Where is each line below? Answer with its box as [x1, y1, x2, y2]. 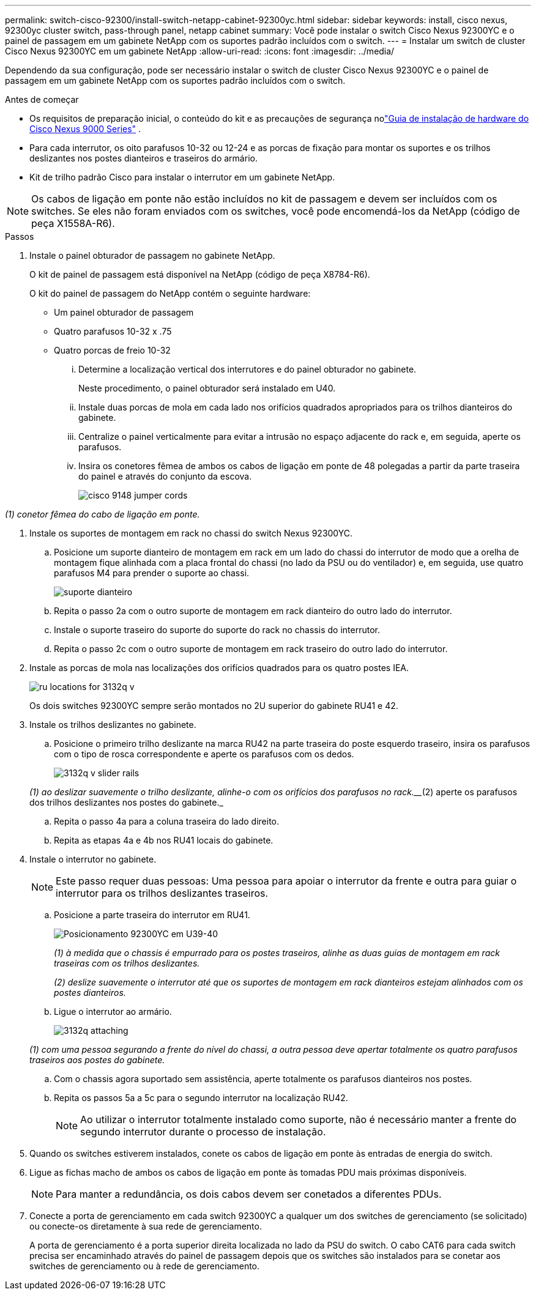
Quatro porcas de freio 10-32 [54, 345, 171, 355]
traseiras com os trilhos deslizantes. [54, 958, 200, 968]
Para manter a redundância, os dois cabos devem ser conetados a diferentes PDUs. [56, 1188, 442, 1200]
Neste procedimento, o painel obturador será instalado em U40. [78, 383, 336, 393]
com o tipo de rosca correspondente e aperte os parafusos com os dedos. [54, 749, 354, 759]
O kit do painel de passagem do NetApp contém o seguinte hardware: [29, 288, 311, 299]
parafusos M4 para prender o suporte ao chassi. [54, 568, 250, 578]
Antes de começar [5, 94, 79, 105]
